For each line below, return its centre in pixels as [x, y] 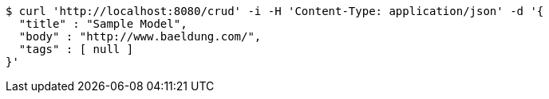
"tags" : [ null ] [76, 49]
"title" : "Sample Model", [103, 24]
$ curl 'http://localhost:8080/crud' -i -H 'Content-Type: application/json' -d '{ [275, 11]
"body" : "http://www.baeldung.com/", [140, 36]
